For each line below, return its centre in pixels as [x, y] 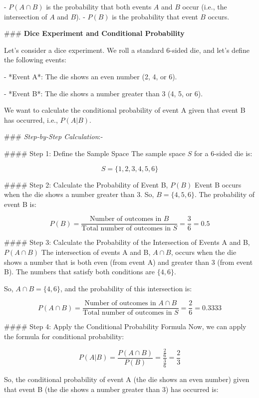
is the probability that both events [99, 6]
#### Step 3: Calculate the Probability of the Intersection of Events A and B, [127, 242]
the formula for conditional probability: [64, 336]
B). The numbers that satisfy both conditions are [79, 272]
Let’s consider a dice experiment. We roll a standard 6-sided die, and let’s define [127, 50]
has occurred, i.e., [31, 119]
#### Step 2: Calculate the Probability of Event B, [86, 184]
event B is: [20, 204]
